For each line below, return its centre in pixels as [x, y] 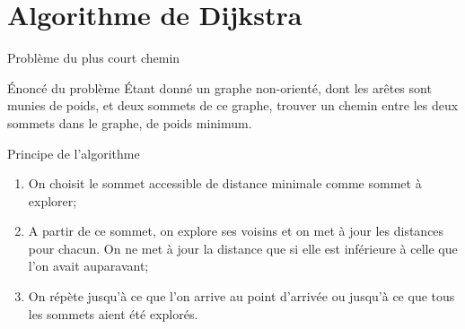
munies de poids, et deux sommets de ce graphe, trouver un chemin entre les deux [233, 105]
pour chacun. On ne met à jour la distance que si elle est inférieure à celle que [243, 248]
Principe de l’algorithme [74, 153]
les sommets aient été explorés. [113, 313]
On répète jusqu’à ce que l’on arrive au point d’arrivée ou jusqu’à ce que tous [241, 296]
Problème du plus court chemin [94, 58]
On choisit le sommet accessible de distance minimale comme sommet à [225, 183]
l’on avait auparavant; [88, 266]
